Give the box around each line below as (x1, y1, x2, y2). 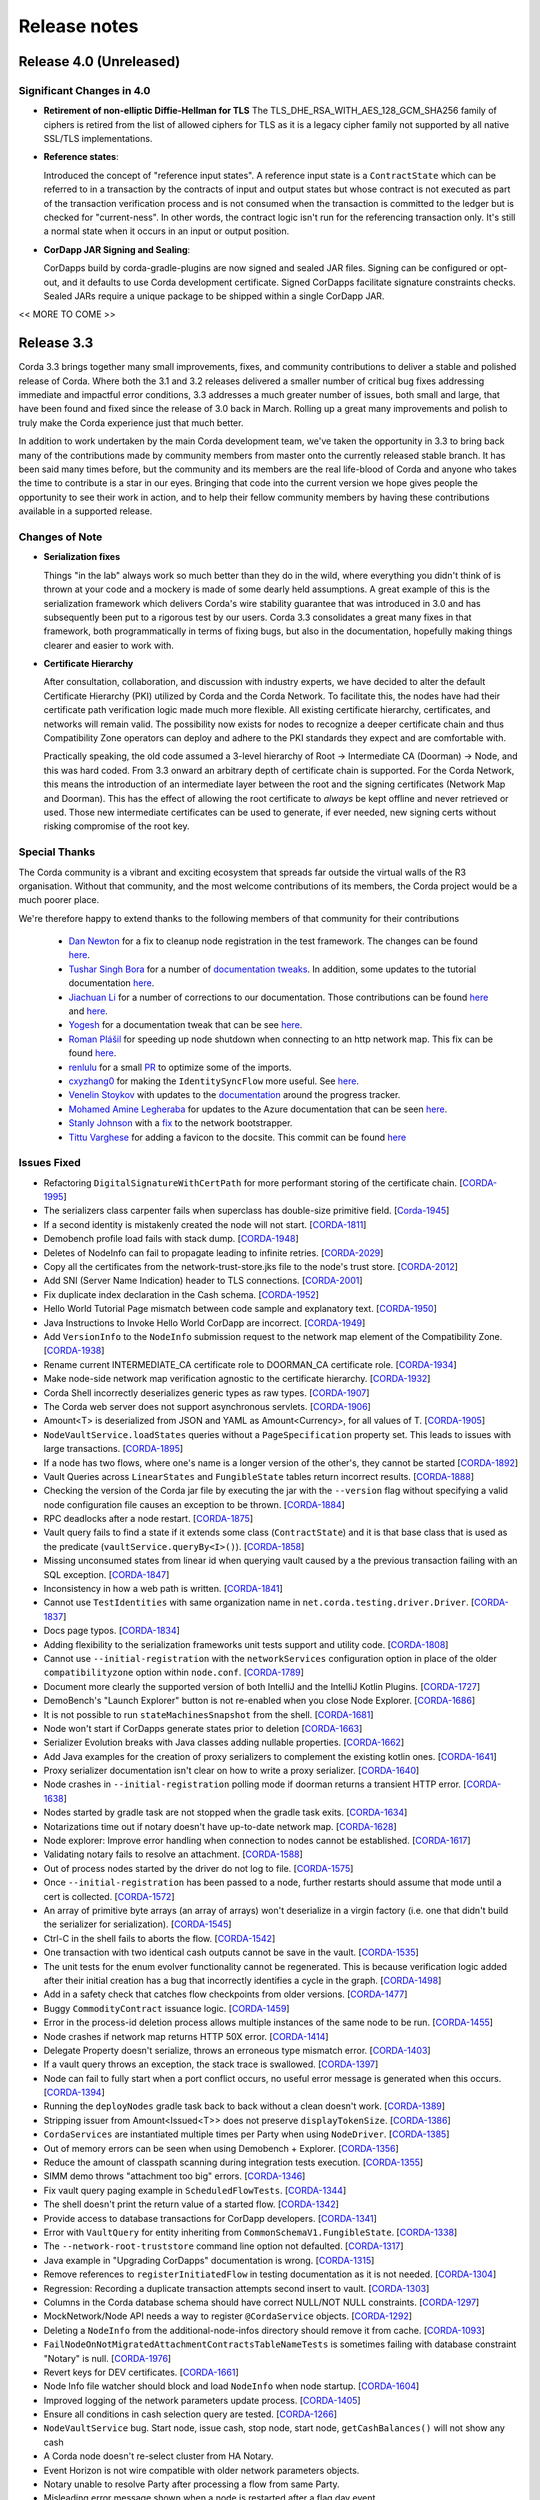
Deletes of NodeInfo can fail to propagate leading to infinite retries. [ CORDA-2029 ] (43, 1246, 384, 1259)
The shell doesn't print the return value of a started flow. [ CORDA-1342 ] (43, 2198, 340, 2210)
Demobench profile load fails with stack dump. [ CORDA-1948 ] (43, 1233, 299, 1245)
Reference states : (43, 151, 119, 163)
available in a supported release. (18, 505, 153, 517)
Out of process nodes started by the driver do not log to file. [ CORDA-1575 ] (43, 1862, 354, 1874)
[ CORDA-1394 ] (43, 2086, 105, 2099)
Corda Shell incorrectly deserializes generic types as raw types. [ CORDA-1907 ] (43, 1386, 370, 1399)
